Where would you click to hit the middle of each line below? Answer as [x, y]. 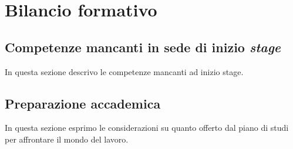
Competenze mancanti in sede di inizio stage [143, 47]
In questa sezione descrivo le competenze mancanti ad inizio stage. [124, 71]
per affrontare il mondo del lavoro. [67, 139]
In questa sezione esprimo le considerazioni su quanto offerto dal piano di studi [147, 128]
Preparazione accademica [83, 103]
